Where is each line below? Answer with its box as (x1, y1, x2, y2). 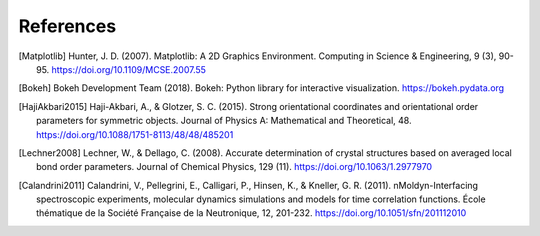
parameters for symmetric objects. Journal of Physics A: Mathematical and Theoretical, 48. (36, 115, 412, 127)
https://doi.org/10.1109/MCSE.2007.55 (51, 63, 207, 75)
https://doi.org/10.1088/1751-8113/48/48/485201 (36, 128, 234, 140)
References (18, 15, 117, 37)
